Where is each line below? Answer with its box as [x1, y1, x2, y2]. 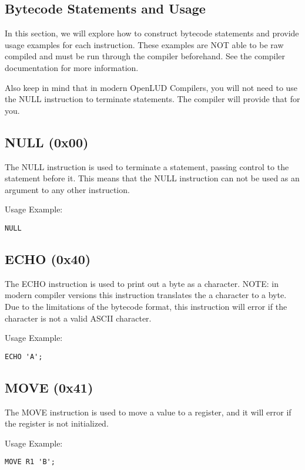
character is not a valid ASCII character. [5, 312, 152, 324]
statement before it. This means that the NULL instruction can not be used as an [5, 172, 300, 184]
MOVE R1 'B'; [5, 458, 55, 466]
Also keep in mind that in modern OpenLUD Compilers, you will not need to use [5, 81, 298, 93]
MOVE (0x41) [5, 378, 93, 396]
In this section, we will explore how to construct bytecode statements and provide [5, 27, 299, 39]
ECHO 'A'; [5, 352, 43, 361]
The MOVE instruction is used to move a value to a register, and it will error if [5, 405, 291, 418]
